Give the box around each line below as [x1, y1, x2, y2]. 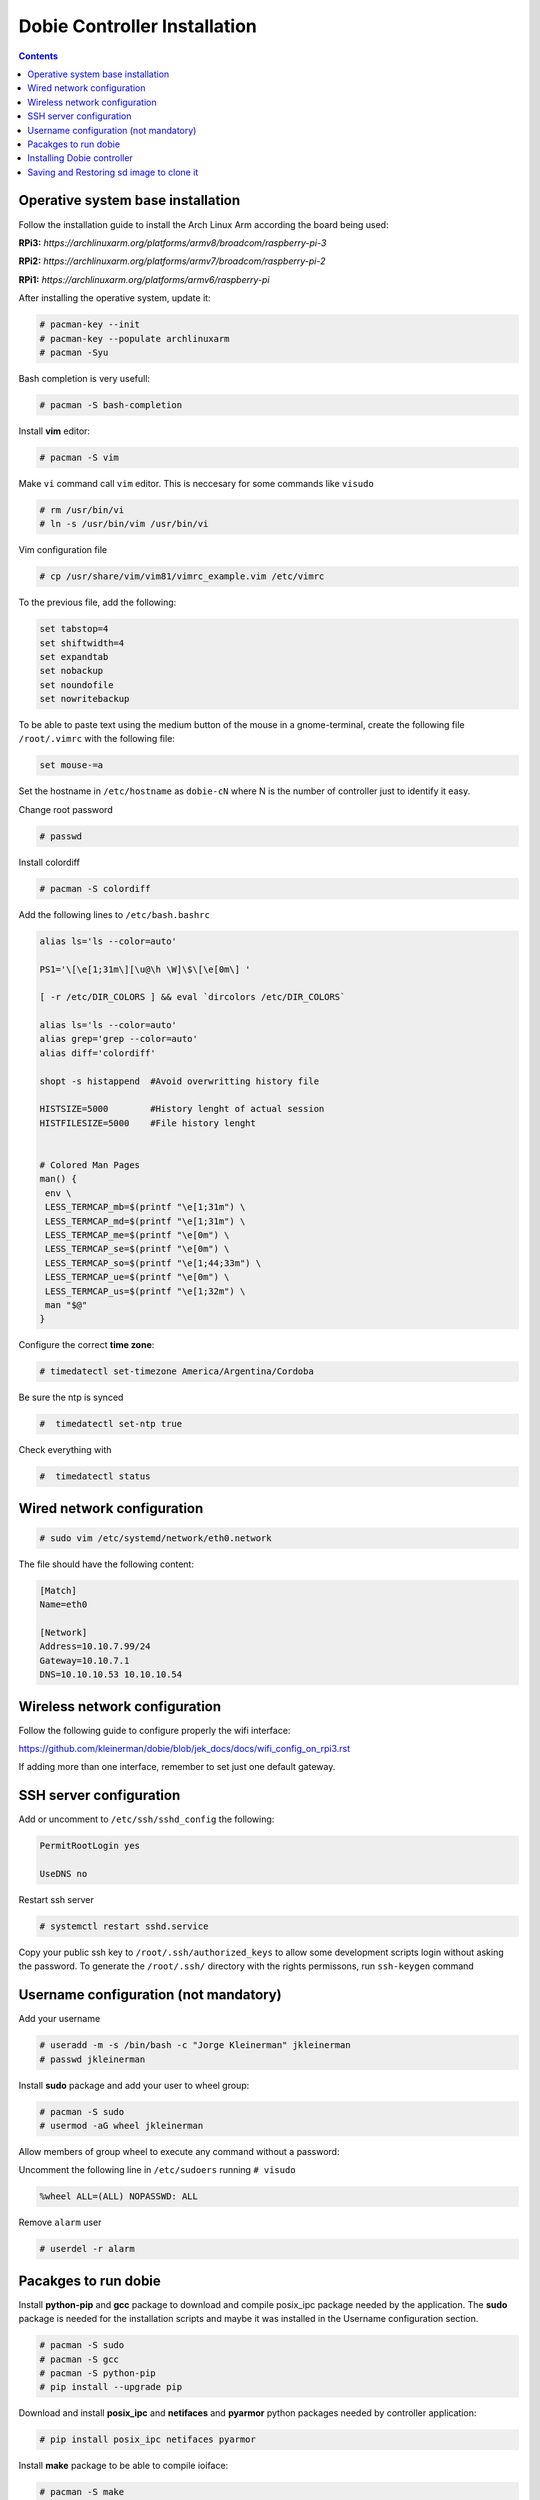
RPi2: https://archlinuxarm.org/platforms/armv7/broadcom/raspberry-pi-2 [18, 255, 326, 267]
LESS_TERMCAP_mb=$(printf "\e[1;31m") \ [45, 1201, 246, 1213]
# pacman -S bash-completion [39, 399, 183, 410]
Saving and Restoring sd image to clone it [27, 166, 199, 178]
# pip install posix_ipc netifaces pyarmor [39, 2434, 257, 2445]
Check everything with [18, 1444, 112, 1456]
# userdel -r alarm [39, 2243, 135, 2255]
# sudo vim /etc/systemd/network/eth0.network [39, 1532, 272, 1544]
